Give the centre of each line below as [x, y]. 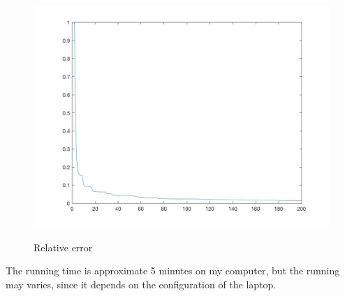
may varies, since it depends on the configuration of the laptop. [141, 284]
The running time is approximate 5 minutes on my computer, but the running [173, 271]
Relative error [63, 247]
